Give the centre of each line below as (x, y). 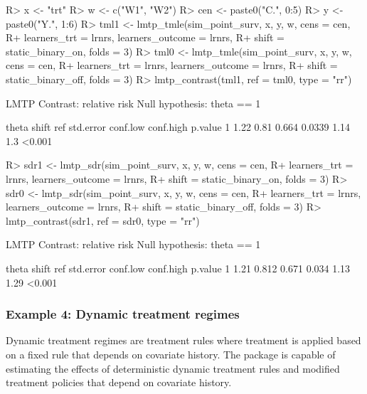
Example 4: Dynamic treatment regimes (123, 314)
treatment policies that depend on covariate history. (119, 382)
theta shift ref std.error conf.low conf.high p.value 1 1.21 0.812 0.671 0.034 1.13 (178, 268)
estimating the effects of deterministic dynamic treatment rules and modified (173, 368)
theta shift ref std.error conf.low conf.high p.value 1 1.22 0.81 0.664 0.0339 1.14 (178, 127)
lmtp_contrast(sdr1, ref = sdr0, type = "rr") (103, 220)
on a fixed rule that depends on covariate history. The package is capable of (171, 354)
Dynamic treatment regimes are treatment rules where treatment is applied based (183, 340)
